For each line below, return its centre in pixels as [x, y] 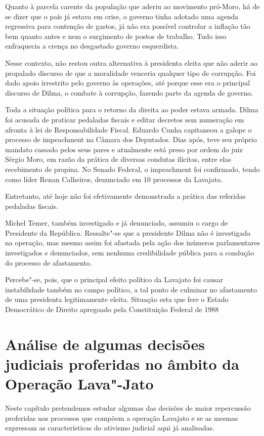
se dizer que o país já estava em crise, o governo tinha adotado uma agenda [122, 16]
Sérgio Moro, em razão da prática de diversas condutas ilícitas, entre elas [118, 159]
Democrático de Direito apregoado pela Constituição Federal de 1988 [112, 309]
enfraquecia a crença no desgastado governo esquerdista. [92, 46]
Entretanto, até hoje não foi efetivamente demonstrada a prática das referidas [125, 196]
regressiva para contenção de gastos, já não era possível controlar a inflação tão [128, 26]
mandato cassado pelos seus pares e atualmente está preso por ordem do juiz [124, 149]
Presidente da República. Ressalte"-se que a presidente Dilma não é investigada [128, 232]
